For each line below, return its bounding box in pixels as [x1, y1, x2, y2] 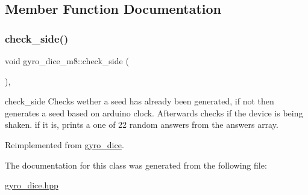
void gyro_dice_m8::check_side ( [5, 55, 129, 67]
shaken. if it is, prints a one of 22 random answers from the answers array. [5, 118, 278, 131]
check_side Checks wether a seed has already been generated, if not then [5, 95, 274, 107]
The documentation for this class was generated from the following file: [5, 158, 267, 171]
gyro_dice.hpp [5, 179, 58, 191]
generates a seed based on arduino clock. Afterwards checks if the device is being [5, 106, 303, 119]
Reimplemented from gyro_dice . [5, 138, 124, 151]
